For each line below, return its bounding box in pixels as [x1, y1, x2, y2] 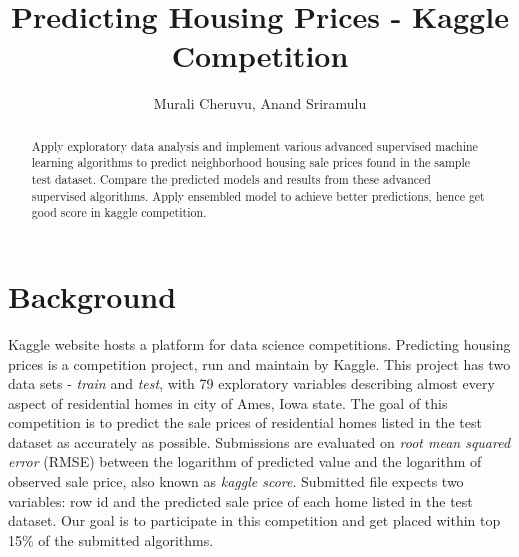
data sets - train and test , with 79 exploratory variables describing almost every [8, 373, 495, 394]
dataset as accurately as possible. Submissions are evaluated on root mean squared [8, 431, 511, 452]
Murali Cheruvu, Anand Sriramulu [153, 93, 367, 114]
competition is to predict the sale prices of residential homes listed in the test [8, 412, 482, 433]
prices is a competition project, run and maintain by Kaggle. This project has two [8, 353, 511, 374]
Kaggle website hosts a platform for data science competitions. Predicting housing [8, 333, 511, 354]
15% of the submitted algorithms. [8, 529, 214, 550]
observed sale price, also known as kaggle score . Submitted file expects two [8, 471, 464, 492]
